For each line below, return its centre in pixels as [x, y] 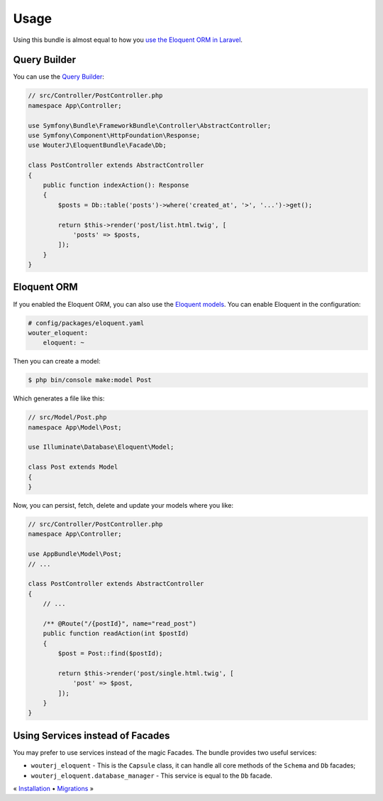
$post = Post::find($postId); [110, 654]
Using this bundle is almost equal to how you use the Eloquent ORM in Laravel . [128, 40]
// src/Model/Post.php [67, 418]
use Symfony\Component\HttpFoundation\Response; [114, 135]
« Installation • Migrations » [53, 789]
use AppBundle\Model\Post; [75, 554]
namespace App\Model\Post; [75, 427]
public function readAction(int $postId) [116, 633]
